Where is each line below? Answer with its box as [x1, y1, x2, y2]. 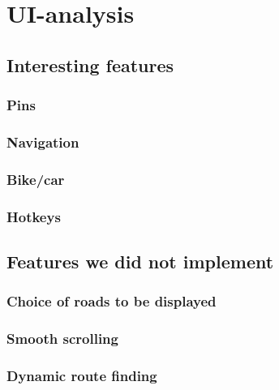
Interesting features [6, 52, 174, 77]
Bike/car [6, 169, 65, 189]
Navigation [6, 131, 79, 152]
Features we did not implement [6, 248, 274, 273]
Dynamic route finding [6, 365, 157, 385]
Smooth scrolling [6, 328, 118, 349]
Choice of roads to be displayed [6, 291, 217, 311]
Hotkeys [6, 206, 61, 226]
